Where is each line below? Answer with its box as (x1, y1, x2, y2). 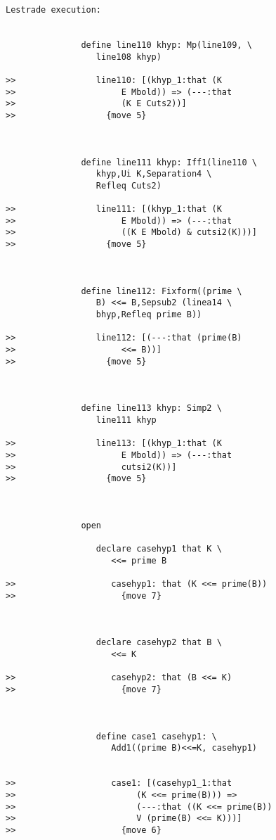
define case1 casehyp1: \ (96, 731, 217, 742)
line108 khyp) (96, 51, 162, 62)
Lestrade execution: (6, 5, 102, 15)
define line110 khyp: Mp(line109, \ (81, 39, 252, 50)
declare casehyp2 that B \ (96, 637, 222, 648)
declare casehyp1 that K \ (96, 544, 222, 554)
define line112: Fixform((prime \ (81, 286, 242, 296)
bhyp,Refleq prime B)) (96, 310, 202, 320)
